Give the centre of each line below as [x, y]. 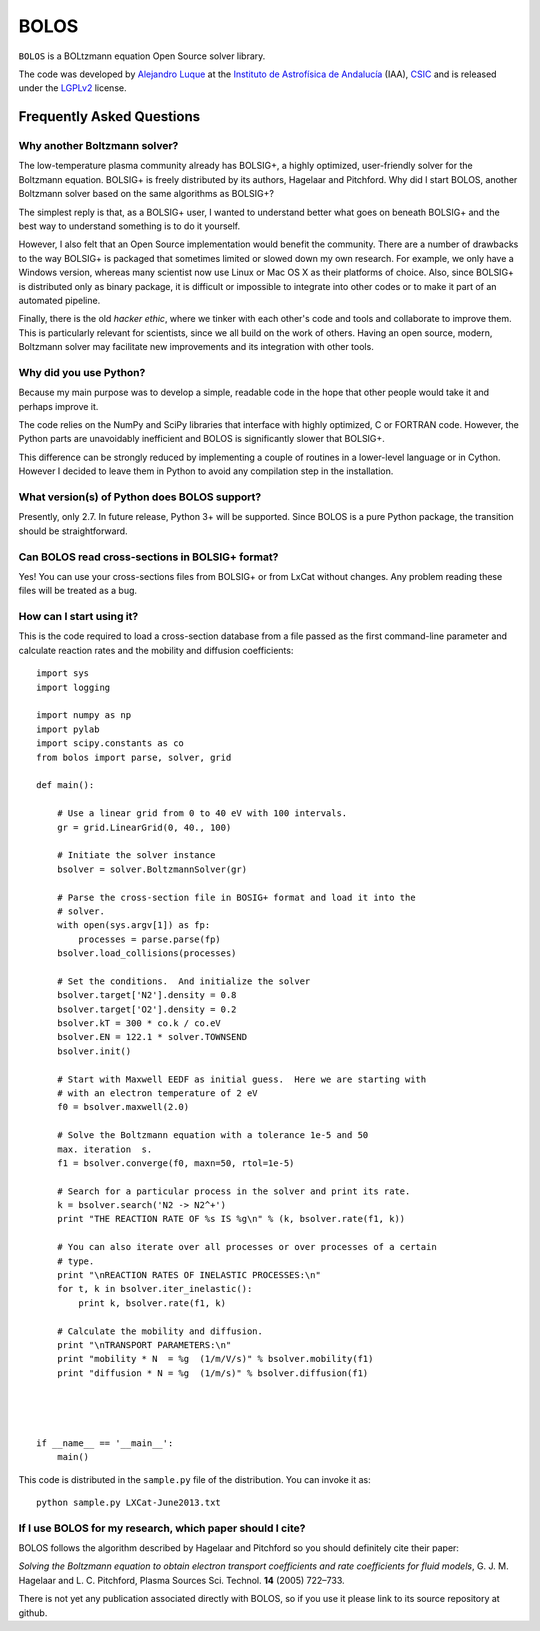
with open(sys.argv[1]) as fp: [133, 925]
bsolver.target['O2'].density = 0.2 [146, 1009]
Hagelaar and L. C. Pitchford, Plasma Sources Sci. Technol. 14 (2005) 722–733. [181, 1580]
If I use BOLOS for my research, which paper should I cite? [162, 1528]
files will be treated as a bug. [78, 591]
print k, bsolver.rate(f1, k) [152, 1303]
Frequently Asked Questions [109, 116]
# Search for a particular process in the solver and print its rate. [233, 1191]
